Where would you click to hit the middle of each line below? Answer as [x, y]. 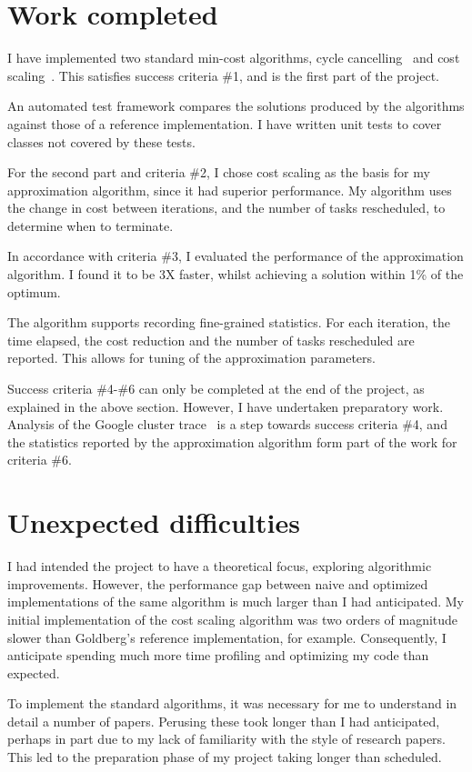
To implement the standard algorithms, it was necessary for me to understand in [232, 703]
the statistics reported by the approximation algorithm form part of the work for [232, 441]
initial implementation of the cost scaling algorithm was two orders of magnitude [233, 619]
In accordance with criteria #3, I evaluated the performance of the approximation [236, 256]
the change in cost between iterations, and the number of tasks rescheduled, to [226, 208]
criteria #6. [40, 460]
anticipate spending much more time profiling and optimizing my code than [218, 655]
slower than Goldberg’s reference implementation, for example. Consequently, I [227, 637]
